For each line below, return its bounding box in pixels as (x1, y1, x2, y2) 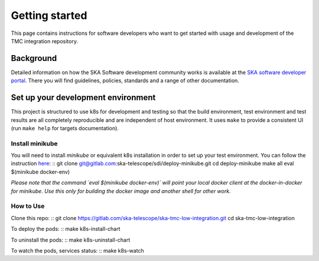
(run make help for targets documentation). (11, 124, 119, 131)
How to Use (11, 202, 45, 210)
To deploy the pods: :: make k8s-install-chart (11, 225, 121, 233)
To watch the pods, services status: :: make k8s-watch (11, 247, 144, 254)
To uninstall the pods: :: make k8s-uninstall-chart (11, 236, 131, 243)
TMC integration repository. (11, 37, 78, 44)
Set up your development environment (11, 92, 156, 103)
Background (11, 53, 57, 63)
